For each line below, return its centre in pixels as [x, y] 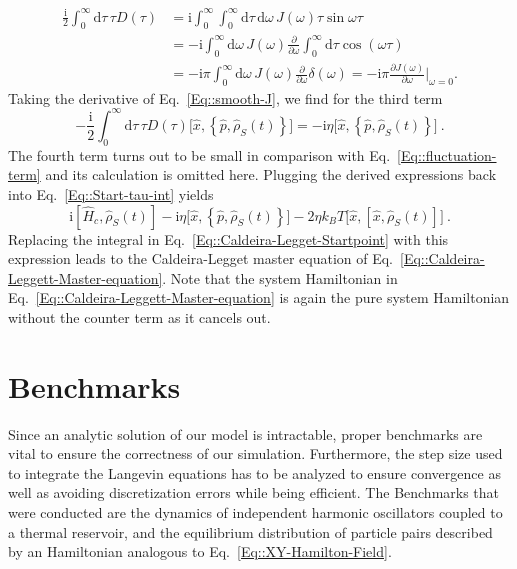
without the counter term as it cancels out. [139, 316]
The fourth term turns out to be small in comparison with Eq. [199, 154]
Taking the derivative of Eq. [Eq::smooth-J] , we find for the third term [225, 97]
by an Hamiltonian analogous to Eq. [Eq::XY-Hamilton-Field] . [200, 551]
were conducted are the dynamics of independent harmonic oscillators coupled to [255, 512]
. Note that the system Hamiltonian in [280, 277]
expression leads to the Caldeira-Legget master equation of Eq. [201, 258]
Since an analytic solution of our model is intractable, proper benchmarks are [245, 433]
